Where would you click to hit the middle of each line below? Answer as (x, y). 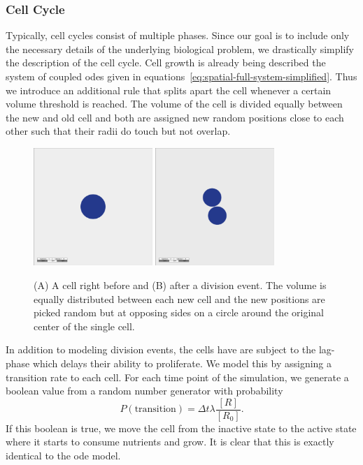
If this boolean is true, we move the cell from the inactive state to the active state (181, 428)
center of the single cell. (84, 326)
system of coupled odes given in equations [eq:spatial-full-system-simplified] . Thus (181, 76)
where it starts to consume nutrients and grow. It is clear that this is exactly (170, 442)
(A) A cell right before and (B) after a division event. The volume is (180, 285)
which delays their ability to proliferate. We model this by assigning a (182, 363)
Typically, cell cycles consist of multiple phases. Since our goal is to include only (178, 35)
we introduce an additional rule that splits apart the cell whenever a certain (169, 90)
